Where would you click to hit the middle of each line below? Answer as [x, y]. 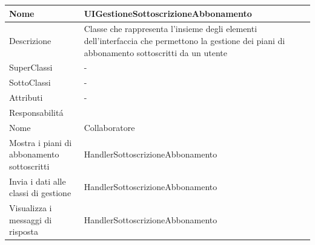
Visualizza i [31, 208]
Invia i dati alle [38, 181]
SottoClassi [30, 82]
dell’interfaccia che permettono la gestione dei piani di [184, 40]
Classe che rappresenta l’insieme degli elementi [171, 29]
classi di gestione [40, 193]
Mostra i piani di [41, 142]
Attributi [26, 97]
